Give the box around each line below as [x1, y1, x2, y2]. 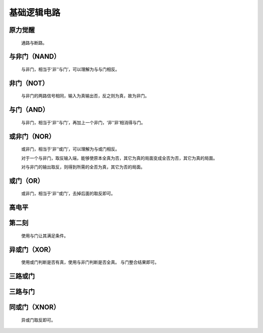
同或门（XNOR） [9, 303, 60, 312]
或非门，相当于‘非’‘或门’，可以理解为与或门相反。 [21, 146, 120, 152]
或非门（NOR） [9, 132, 56, 141]
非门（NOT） [9, 79, 49, 87]
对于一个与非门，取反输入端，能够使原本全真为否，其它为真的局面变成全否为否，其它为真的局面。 [21, 155, 218, 161]
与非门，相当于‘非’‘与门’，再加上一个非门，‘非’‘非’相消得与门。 [21, 119, 146, 125]
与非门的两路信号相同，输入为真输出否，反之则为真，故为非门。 [21, 93, 150, 99]
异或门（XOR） [9, 245, 55, 254]
